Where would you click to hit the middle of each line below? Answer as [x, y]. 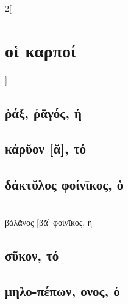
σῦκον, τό [32, 255]
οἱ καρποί [41, 50]
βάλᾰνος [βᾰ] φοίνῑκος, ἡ [49, 222]
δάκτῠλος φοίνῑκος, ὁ [64, 184]
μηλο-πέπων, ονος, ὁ [62, 291]
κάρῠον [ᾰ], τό [45, 148]
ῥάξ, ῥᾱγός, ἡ [43, 112]
